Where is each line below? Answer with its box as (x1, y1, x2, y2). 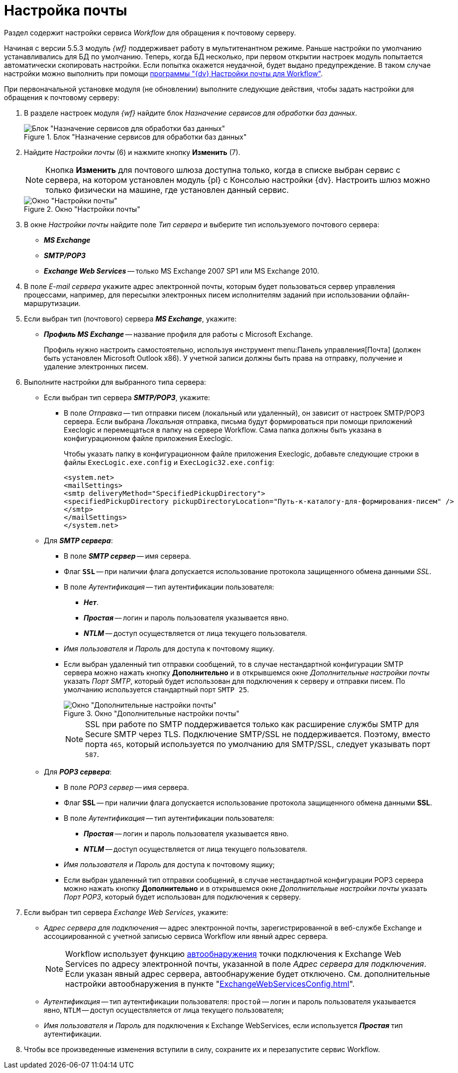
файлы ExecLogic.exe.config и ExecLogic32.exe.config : (64, 458, 274, 466)
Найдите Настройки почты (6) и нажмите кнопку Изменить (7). (24, 148, 240, 156)
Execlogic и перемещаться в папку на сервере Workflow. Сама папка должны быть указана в (64, 425, 382, 434)
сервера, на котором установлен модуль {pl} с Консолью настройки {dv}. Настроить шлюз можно (45, 174, 430, 185)
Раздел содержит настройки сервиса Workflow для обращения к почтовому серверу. (4, 28, 296, 37)
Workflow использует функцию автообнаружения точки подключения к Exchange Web (65, 948, 401, 959)
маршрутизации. (24, 299, 81, 307)
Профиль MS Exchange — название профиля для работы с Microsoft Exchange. (44, 329, 313, 338)
